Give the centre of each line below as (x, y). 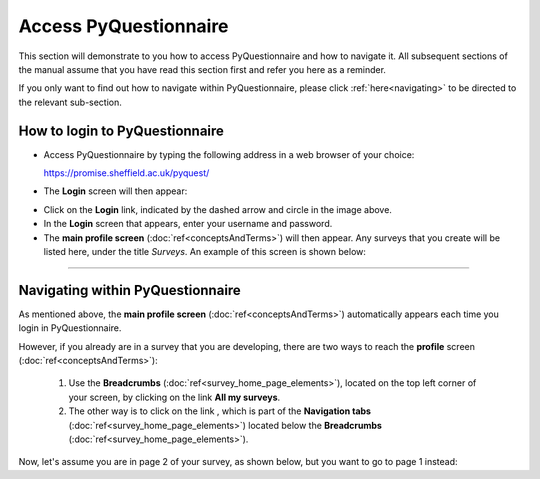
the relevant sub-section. (70, 102)
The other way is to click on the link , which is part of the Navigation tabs (220, 411)
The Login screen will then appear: (115, 191)
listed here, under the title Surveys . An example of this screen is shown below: (205, 251)
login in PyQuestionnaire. (70, 328)
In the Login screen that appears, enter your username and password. (188, 224)
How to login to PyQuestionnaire (121, 130)
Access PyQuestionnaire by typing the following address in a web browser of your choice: (229, 154)
